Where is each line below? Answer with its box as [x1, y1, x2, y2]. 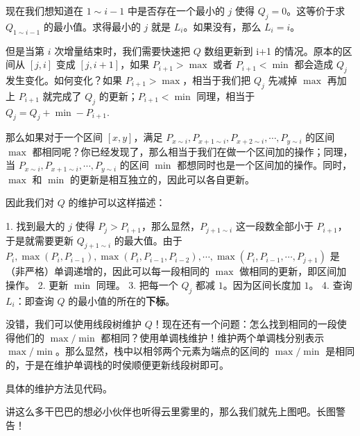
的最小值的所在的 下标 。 [68, 293, 175, 308]
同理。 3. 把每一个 [96, 277, 178, 292]
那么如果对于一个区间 [6, 130, 103, 144]
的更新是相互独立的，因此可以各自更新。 [69, 171, 255, 186]
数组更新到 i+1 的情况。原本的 [204, 43, 343, 58]
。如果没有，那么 [183, 19, 262, 33]
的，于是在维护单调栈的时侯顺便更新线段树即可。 [6, 358, 229, 372]
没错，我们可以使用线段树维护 [6, 317, 142, 331]
